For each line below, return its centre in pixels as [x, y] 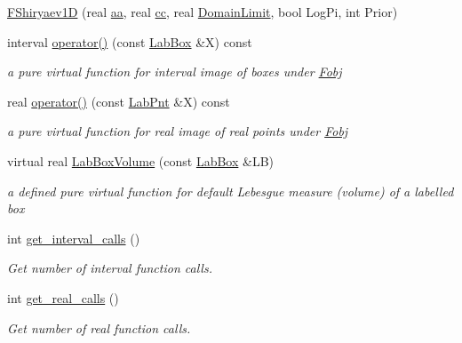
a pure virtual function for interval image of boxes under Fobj [175, 72]
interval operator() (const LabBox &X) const [130, 41]
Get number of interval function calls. [110, 268]
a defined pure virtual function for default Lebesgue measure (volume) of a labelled [231, 191]
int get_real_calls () [63, 297]
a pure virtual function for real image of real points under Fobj [178, 131]
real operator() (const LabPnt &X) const [119, 101]
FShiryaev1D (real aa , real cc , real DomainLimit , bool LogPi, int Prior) [203, 12]
